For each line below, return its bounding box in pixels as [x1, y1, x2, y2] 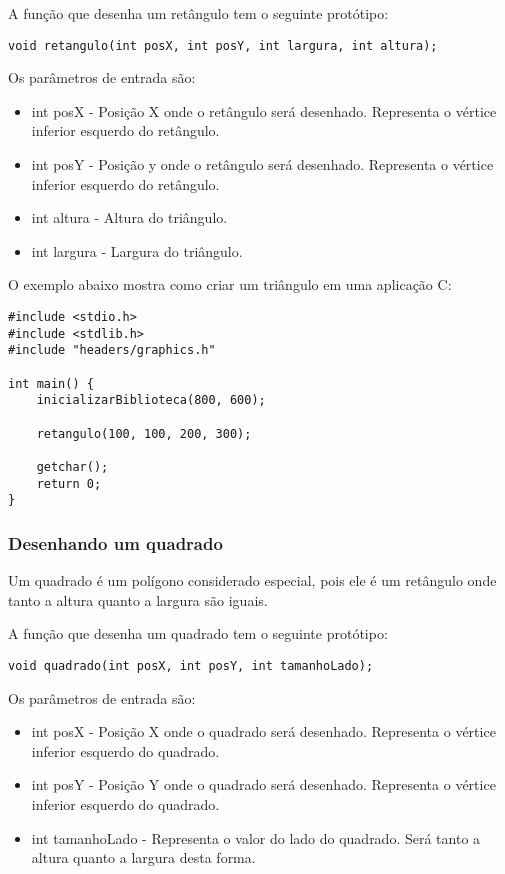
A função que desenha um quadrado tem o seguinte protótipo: [8, 623, 388, 644]
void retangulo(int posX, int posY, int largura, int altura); [8, 38, 438, 53]
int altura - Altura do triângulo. [31, 207, 228, 228]
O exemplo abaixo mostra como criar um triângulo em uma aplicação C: [8, 274, 452, 295]
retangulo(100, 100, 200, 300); [36, 426, 252, 441]
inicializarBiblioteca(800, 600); [36, 393, 266, 408]
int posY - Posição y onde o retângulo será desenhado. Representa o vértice [31, 154, 494, 175]
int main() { [8, 376, 94, 391]
